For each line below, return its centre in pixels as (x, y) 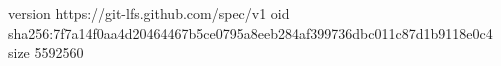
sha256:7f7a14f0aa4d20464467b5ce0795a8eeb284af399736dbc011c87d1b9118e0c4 (250, 32)
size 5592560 (46, 52)
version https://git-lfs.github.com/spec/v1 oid (149, 13)
